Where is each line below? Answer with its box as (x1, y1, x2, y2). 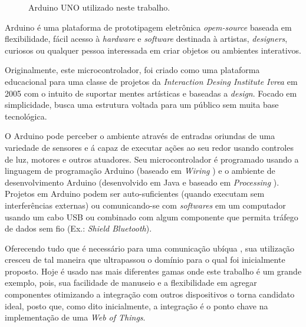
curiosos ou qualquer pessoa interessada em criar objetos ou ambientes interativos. (5, 44, 301, 56)
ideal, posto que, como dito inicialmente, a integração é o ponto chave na (5, 299, 268, 312)
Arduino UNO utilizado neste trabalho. (28, 1, 170, 13)
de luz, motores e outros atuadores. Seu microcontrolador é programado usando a (5, 153, 299, 165)
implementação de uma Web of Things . (5, 311, 146, 323)
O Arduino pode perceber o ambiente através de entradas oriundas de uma (5, 130, 275, 142)
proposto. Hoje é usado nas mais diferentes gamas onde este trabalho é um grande (5, 265, 302, 277)
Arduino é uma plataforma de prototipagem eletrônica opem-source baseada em (5, 21, 292, 33)
